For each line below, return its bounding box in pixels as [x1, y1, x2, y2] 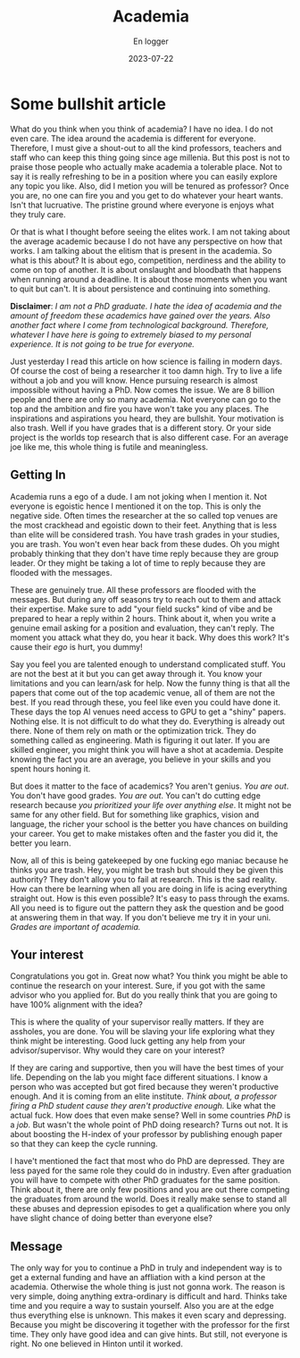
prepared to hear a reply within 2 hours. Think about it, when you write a [10, 612, 276, 623]
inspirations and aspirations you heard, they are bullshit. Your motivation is [10, 413, 285, 424]
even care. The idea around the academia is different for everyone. [10, 132, 257, 144]
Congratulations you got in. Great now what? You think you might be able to [10, 971, 288, 982]
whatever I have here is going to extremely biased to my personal [10, 329, 252, 340]
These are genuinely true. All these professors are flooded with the [10, 584, 257, 595]
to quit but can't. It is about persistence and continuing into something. [10, 283, 271, 294]
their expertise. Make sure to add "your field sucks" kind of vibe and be [10, 603, 273, 614]
